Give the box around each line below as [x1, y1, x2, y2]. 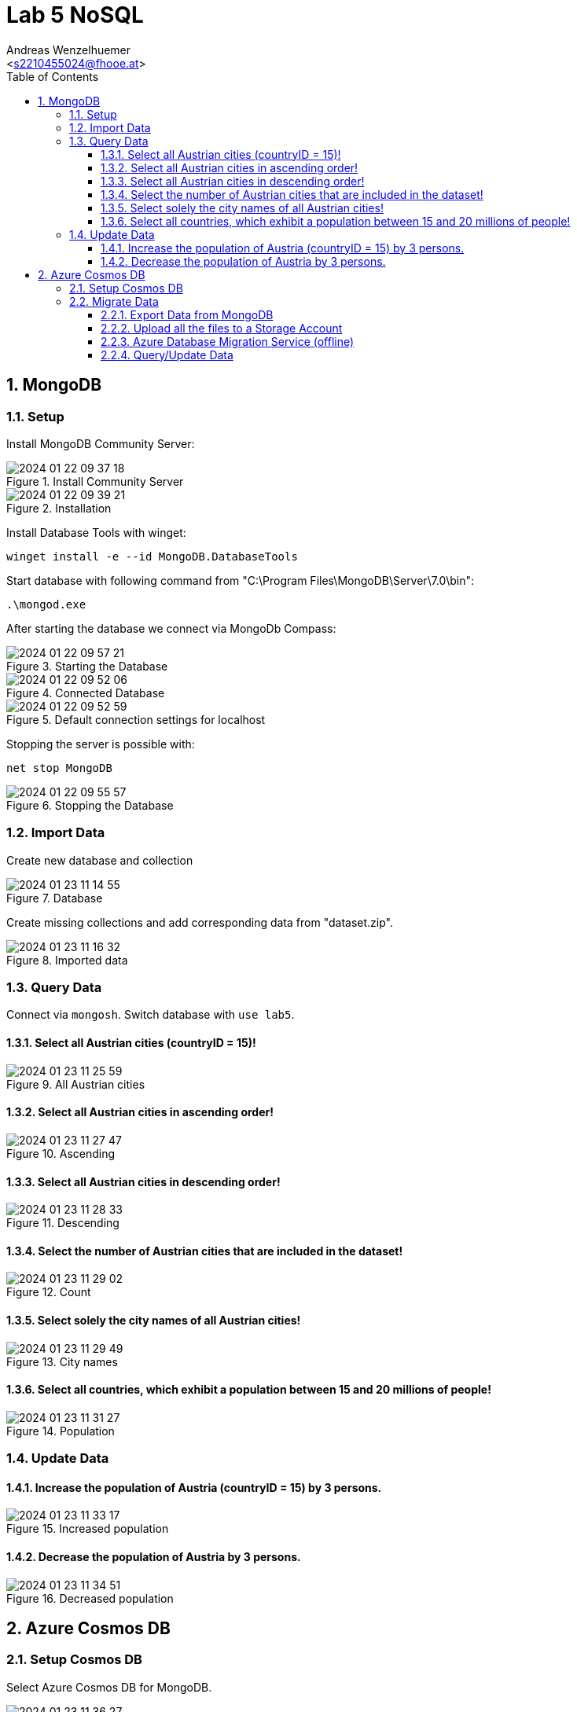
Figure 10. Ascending [6, 1146, 116, 1160]
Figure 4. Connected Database [6, 685, 165, 700]
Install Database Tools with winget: [6, 525, 186, 539]
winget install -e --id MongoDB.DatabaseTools [6, 549, 298, 563]
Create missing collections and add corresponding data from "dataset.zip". [6, 915, 393, 929]
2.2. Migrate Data [69, 294, 159, 308]
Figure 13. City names [6, 1354, 118, 1368]
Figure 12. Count [6, 1285, 91, 1299]
